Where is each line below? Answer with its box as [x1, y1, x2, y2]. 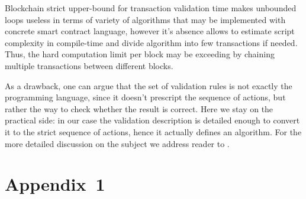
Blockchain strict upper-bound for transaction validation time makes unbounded [5, 2, 297, 14]
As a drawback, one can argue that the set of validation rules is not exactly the [5, 79, 292, 92]
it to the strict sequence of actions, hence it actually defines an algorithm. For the [5, 125, 302, 138]
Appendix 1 [5, 172, 105, 196]
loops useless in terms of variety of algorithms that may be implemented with [5, 13, 286, 25]
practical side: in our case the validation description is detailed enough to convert [5, 114, 300, 126]
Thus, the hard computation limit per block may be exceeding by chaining [5, 48, 275, 60]
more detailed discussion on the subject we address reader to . [5, 137, 230, 149]
